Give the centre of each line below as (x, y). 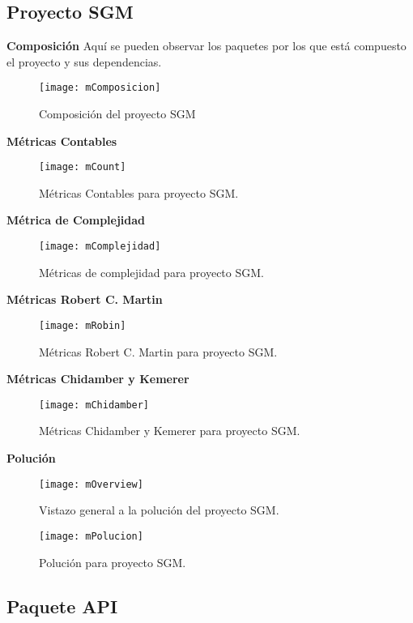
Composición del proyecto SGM (117, 114)
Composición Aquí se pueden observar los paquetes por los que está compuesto (206, 46)
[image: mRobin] (83, 325)
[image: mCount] (83, 167)
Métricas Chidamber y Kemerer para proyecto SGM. (170, 431)
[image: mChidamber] (94, 405)
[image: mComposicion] (100, 88)
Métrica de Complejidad (76, 220)
